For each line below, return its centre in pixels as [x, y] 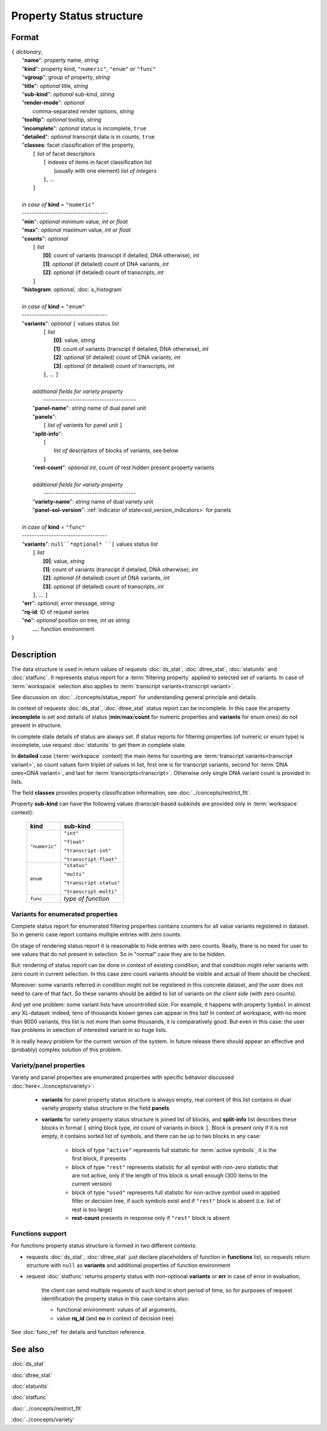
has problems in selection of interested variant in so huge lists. [89, 1030]
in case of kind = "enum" [54, 306]
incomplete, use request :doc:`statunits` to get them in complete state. [99, 745]
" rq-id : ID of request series [56, 612]
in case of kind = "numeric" [58, 205]
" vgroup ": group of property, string [66, 77]
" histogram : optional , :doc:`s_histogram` [73, 289]
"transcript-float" [91, 860]
